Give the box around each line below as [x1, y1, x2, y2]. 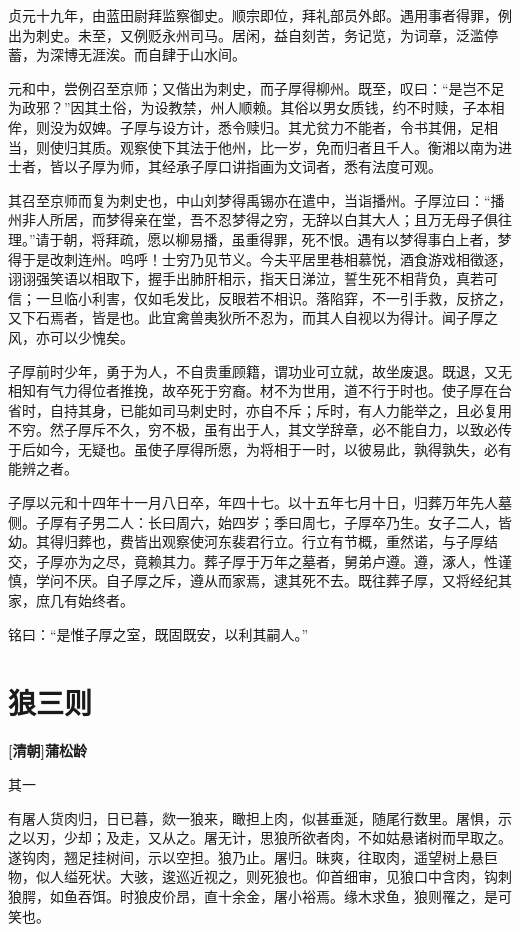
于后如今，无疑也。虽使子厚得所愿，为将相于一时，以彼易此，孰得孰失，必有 [8, 438, 512, 459]
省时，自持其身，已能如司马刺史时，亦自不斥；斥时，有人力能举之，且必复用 [8, 399, 512, 420]
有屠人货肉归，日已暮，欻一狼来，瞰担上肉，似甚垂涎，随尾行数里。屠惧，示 [8, 807, 512, 828]
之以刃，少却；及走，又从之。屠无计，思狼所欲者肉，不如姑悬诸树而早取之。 [8, 827, 512, 848]
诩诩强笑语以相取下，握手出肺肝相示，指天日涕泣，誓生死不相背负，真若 [8, 268, 484, 289]
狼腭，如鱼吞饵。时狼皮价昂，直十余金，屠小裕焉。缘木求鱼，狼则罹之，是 [8, 885, 498, 906]
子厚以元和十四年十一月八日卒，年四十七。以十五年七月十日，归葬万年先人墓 [8, 492, 512, 513]
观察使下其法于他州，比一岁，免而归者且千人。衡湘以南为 [119, 136, 498, 157]
